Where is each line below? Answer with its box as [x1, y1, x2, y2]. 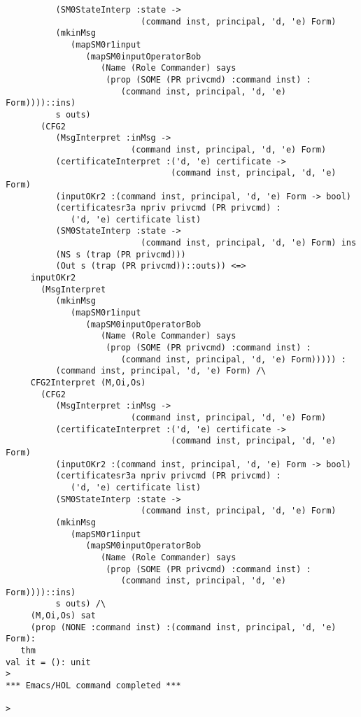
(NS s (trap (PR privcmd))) [55, 249, 186, 260]
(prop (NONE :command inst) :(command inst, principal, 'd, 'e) [30, 622, 337, 632]
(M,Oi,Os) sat [30, 611, 96, 621]
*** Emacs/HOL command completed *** [6, 681, 181, 691]
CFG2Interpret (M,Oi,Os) [30, 378, 146, 388]
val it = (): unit [6, 657, 91, 667]
